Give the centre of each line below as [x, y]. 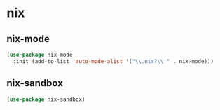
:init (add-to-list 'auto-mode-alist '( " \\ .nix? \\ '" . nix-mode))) [114, 61]
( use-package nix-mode [40, 55]
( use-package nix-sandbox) [46, 99]
